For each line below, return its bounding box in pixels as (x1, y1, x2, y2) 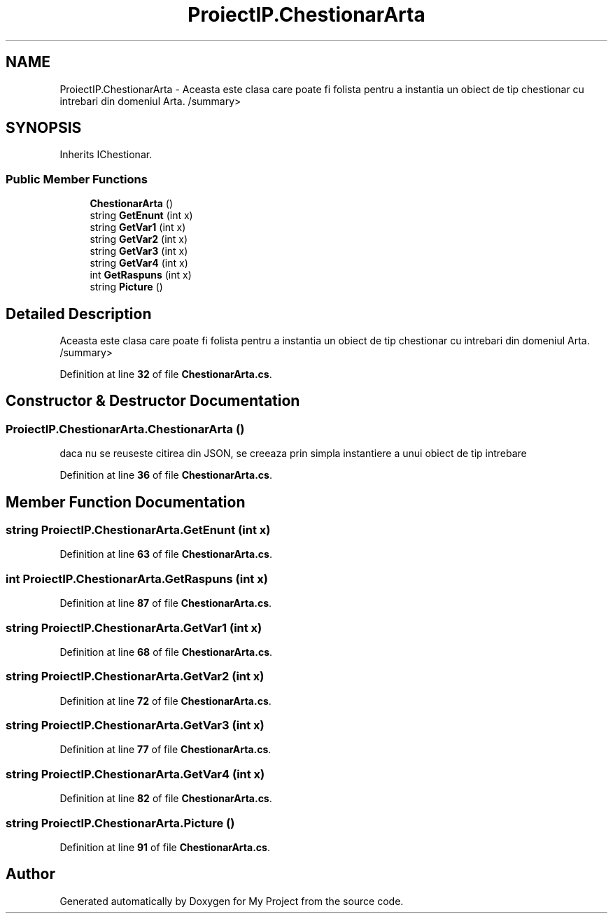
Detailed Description (6, 304, 152, 323)
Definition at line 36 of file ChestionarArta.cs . (59, 469, 272, 482)
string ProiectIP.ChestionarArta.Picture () (6, 815, 235, 830)
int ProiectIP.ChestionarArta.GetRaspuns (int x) (6, 571, 268, 586)
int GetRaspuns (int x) (90, 269, 192, 281)
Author (6, 865, 55, 883)
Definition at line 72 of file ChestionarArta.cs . (59, 694, 272, 707)
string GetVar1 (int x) (90, 221, 186, 234)
